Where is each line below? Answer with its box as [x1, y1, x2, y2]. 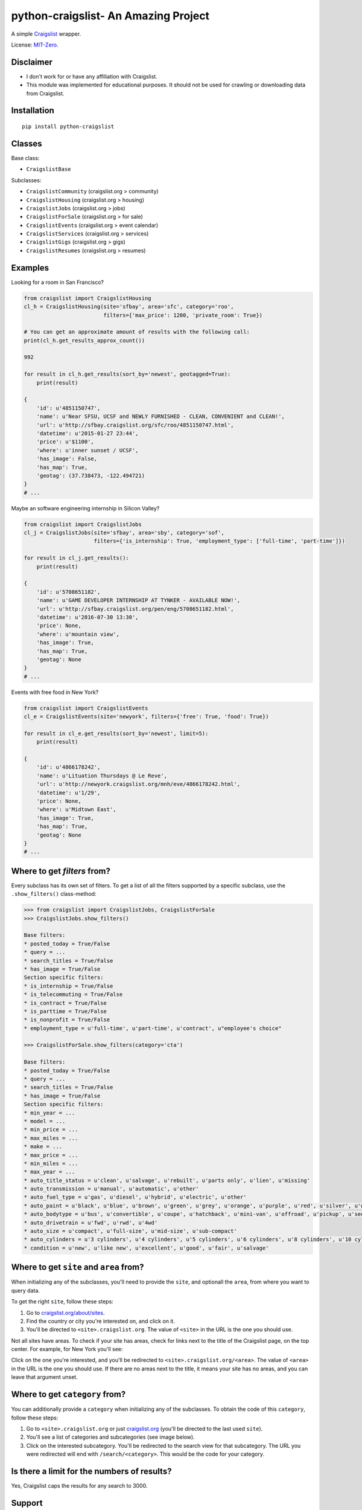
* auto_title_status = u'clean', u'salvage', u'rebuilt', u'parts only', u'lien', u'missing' [24, 1177, 311, 1184]
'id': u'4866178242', [36, 764, 101, 771]
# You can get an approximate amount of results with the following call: [24, 329, 250, 335]
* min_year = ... [24, 1109, 75, 1116]
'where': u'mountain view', [36, 631, 120, 637]
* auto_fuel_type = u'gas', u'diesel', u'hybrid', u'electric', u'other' [24, 1194, 247, 1201]
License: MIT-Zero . [11, 41, 59, 48]
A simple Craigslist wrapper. [11, 30, 81, 37]
